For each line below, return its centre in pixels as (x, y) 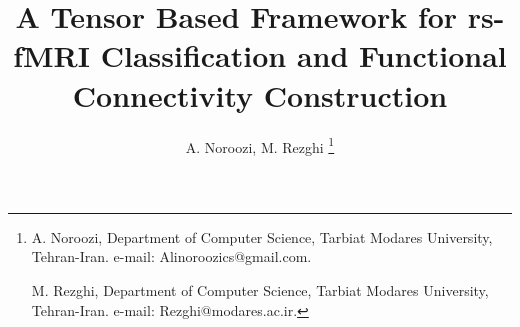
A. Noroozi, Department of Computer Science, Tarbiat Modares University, (262, 236)
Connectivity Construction (260, 94)
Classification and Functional (303, 55)
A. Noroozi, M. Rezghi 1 (260, 145)
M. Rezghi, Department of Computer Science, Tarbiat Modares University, (260, 289)
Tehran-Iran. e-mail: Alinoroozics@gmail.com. (171, 256)
